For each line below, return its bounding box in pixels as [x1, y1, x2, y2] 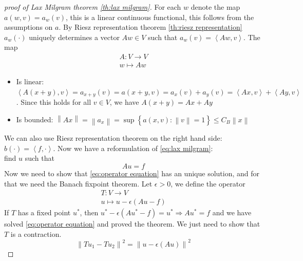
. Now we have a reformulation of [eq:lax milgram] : [53, 142, 213, 153]
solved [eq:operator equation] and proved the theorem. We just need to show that [4, 218, 260, 229]
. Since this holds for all [16, 97, 91, 107]
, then [80, 207, 99, 218]
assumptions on [4, 22, 53, 32]
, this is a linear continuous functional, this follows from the [66, 11, 254, 22]
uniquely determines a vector [29, 31, 120, 42]
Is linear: [16, 76, 44, 87]
